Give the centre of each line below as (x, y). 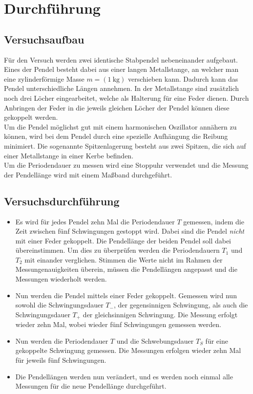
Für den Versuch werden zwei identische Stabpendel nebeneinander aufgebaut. (121, 59)
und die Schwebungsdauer (155, 340)
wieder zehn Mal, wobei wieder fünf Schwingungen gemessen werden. (118, 324)
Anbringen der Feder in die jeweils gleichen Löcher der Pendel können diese (117, 107)
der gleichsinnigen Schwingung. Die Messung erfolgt (160, 314)
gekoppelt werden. (31, 117)
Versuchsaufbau (44, 39)
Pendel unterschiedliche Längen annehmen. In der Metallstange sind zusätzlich (122, 88)
